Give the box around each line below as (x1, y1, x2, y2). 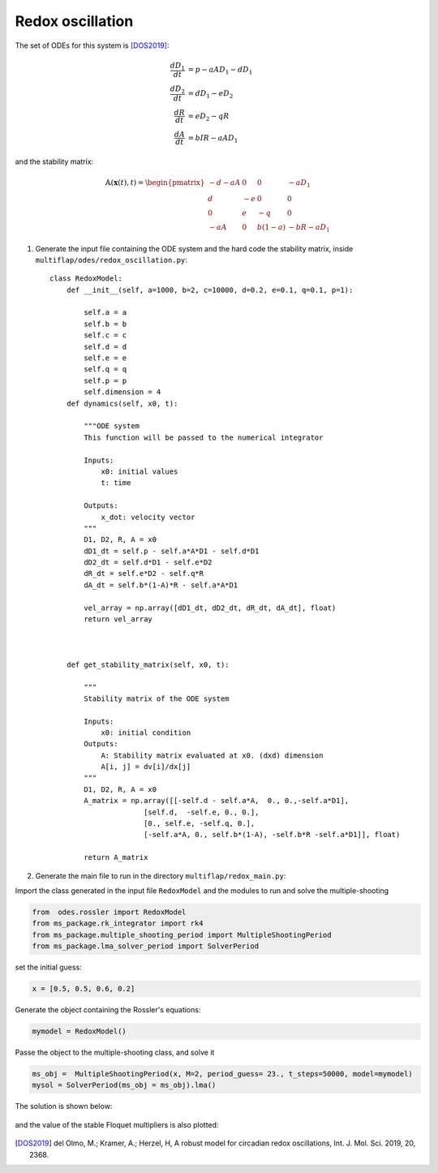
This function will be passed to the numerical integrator (84, 432, 324, 442)
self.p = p (84, 376, 127, 385)
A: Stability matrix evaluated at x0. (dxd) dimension (101, 750, 324, 760)
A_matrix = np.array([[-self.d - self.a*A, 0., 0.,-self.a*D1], (84, 796, 350, 806)
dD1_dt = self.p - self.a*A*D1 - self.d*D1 (84, 546, 260, 556)
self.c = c (84, 331, 127, 340)
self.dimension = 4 (84, 388, 161, 397)
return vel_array (84, 615, 153, 624)
